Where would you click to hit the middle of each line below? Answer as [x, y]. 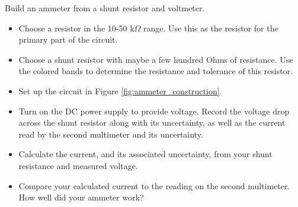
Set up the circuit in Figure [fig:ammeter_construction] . [120, 90]
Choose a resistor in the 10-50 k [76, 28]
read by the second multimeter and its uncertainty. [111, 134]
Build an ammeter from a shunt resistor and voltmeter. [105, 8]
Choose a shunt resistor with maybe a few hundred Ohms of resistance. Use [156, 59]
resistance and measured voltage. [78, 165]
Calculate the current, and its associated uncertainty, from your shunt [145, 154]
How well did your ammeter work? [81, 197]
